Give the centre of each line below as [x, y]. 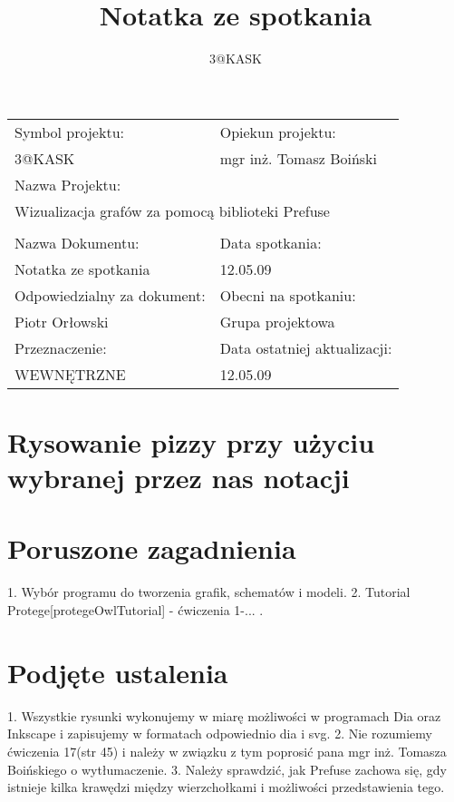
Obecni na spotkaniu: [288, 295]
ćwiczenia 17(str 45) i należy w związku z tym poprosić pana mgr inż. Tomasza [227, 751]
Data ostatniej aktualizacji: [306, 347]
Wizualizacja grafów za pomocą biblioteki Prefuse [172, 210]
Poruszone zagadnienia [152, 548]
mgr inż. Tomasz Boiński [299, 158]
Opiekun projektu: [278, 132]
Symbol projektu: [69, 132]
